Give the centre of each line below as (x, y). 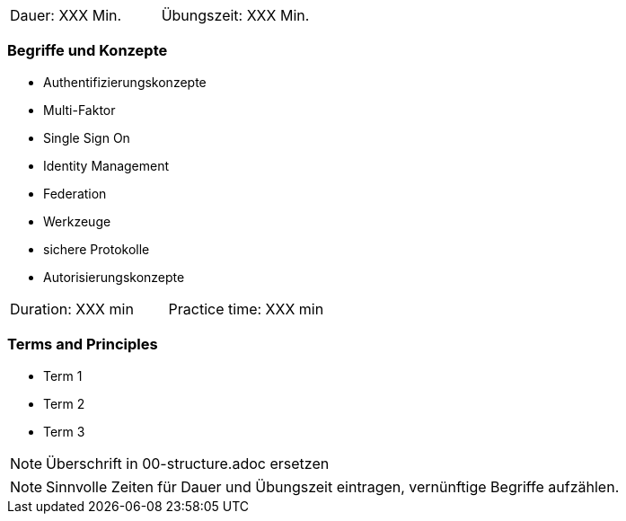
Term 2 (64, 403)
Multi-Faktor (79, 110)
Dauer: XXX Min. (66, 15)
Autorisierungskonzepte (114, 277)
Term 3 (64, 431)
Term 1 (63, 375)
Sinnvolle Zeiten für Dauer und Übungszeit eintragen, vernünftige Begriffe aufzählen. (333, 486)
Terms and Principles (83, 344)
